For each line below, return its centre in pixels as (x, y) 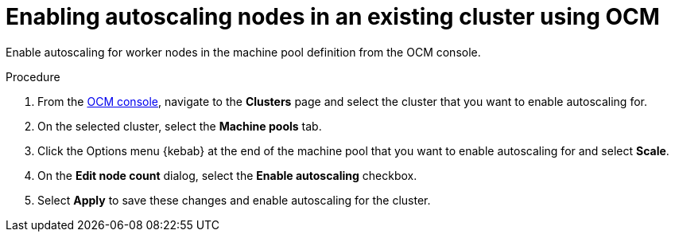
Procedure (33, 76)
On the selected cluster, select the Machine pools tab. (180, 126)
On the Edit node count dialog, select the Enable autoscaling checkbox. (227, 175)
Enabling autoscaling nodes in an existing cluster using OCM (333, 17)
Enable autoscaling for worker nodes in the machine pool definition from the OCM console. (243, 52)
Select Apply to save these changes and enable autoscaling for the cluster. (234, 200)
